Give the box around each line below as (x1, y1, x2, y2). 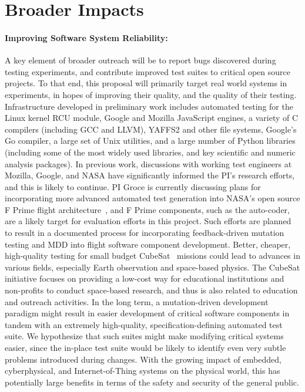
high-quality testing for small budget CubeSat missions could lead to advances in (5, 249, 300, 262)
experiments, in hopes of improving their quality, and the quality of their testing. (5, 88, 297, 100)
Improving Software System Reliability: (5, 31, 168, 43)
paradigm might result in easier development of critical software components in (5, 307, 290, 319)
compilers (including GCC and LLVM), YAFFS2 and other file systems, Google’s (5, 123, 297, 135)
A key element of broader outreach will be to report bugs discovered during (5, 54, 276, 66)
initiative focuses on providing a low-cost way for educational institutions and (5, 272, 284, 285)
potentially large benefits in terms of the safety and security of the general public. (5, 376, 299, 388)
